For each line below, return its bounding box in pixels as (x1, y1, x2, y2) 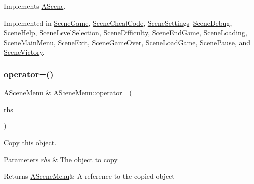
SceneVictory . (4, 47, 45, 57)
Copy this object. (4, 137, 57, 147)
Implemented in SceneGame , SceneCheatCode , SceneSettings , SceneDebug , (4, 17, 232, 28)
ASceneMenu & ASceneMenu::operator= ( (4, 87, 132, 98)
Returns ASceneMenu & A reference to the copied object (4, 171, 175, 181)
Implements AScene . (4, 1, 66, 11)
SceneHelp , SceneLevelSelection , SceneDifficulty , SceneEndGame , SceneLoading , (4, 27, 247, 38)
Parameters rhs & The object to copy (4, 154, 118, 164)
